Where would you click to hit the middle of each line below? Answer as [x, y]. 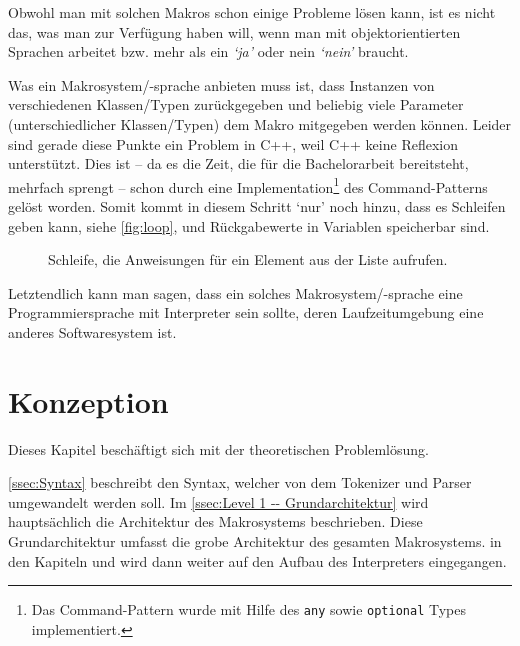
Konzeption [88, 400]
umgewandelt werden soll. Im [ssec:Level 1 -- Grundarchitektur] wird [218, 501]
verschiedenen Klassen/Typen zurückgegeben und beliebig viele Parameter [236, 104]
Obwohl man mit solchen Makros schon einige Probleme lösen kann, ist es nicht [252, 12]
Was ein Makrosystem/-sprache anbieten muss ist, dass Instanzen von [221, 84]
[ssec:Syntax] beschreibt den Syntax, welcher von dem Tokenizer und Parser [240, 482]
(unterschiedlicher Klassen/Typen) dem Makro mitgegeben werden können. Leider [260, 123]
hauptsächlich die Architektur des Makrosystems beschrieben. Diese [215, 521]
